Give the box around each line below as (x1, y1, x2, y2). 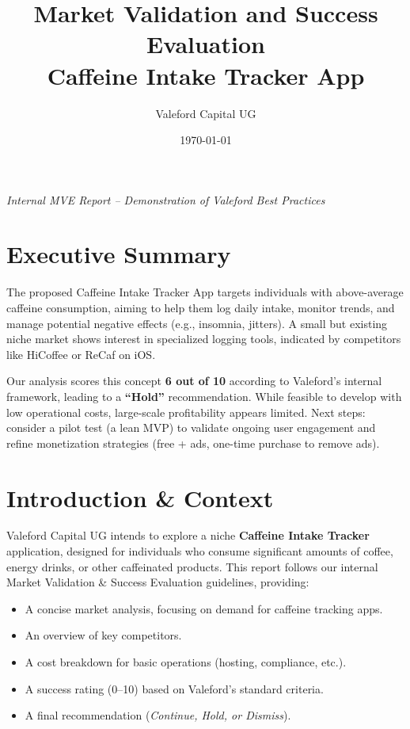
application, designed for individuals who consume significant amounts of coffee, (6, 543, 393, 559)
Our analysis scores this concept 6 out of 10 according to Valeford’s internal (6, 372, 382, 389)
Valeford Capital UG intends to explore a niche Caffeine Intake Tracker (6, 527, 370, 544)
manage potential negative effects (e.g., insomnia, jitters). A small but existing (6, 315, 388, 331)
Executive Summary (6, 238, 231, 270)
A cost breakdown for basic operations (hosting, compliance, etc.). (25, 654, 347, 670)
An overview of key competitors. (25, 627, 182, 643)
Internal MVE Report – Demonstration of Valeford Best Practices (6, 191, 325, 208)
